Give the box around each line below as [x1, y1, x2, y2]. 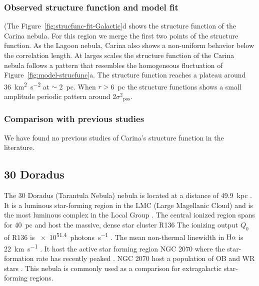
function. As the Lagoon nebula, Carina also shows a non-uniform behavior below [4, 40, 254, 50]
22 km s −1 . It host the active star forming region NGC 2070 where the [4, 241, 225, 253]
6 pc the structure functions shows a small [110, 81, 241, 91]
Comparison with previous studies [4, 112, 144, 125]
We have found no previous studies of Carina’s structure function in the [4, 132, 224, 142]
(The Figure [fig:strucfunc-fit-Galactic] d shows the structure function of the [4, 20, 236, 31]
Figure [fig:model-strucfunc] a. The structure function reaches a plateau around [4, 69, 246, 80]
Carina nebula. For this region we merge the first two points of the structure [4, 30, 238, 40]
